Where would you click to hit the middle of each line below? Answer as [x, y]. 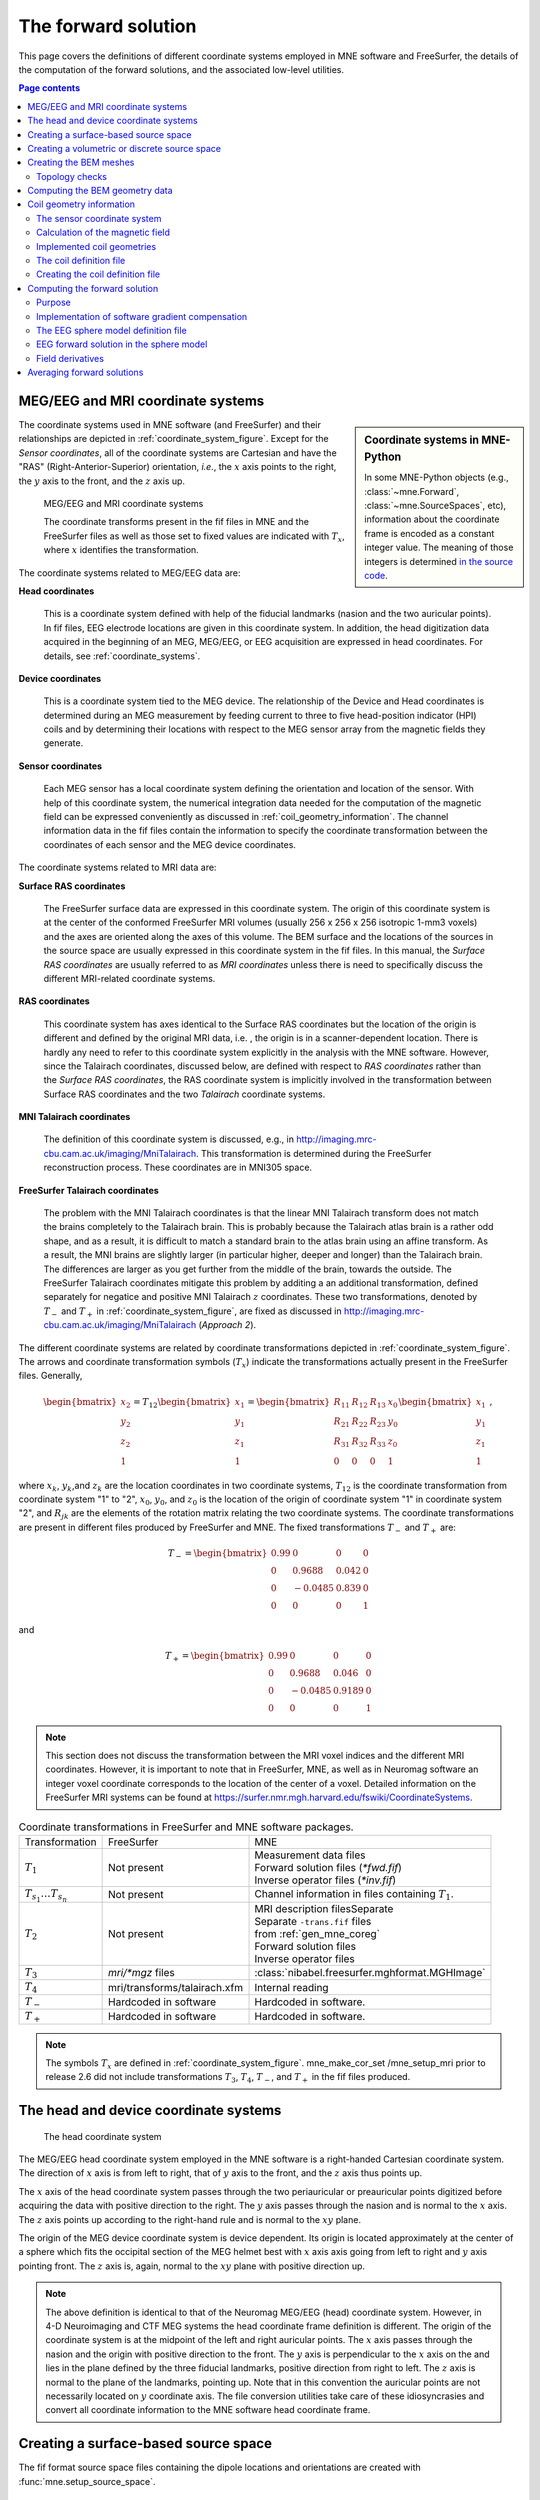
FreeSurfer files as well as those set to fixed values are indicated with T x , [194, 537]
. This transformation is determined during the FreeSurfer [313, 1153]
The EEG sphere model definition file [111, 330]
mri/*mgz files [141, 1973]
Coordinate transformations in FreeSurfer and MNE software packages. [186, 1827]
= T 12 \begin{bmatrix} [182, 1403]
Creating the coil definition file [98, 274]
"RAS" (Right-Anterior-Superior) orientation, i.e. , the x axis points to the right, [177, 467]
